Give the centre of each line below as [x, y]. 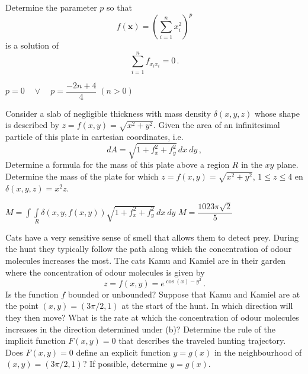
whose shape [277, 113]
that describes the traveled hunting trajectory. [202, 341]
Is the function [32, 294]
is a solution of [32, 45]
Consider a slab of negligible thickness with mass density [108, 113]
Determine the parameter [51, 7]
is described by [32, 125]
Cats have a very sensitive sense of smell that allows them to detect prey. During [152, 237]
